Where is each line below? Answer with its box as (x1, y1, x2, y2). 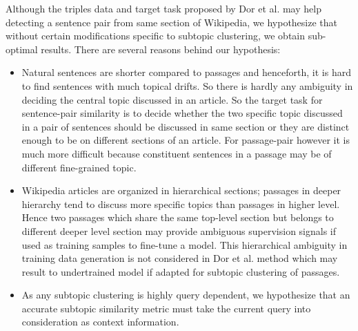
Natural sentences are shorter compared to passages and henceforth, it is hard (21, 65, 351, 79)
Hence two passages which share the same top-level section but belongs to (21, 210, 334, 225)
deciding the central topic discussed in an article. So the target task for (21, 92, 323, 106)
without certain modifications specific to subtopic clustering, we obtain (6, 28, 306, 43)
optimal (6, 41, 38, 56)
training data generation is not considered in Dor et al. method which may (21, 251, 338, 265)
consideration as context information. (21, 314, 179, 329)
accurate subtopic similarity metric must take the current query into (21, 301, 311, 315)
